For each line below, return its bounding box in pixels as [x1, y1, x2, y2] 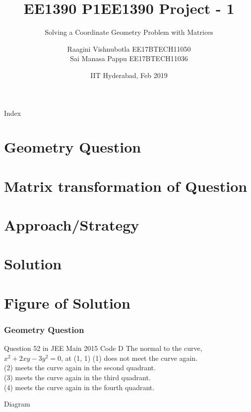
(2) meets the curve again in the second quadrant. [4, 362, 156, 373]
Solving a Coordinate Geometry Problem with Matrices [45, 27, 213, 37]
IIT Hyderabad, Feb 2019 [90, 70, 168, 80]
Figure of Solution [4, 292, 130, 313]
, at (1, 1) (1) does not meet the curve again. [61, 352, 198, 363]
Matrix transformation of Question [4, 175, 248, 196]
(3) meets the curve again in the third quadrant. [4, 372, 151, 382]
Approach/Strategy [4, 215, 139, 235]
